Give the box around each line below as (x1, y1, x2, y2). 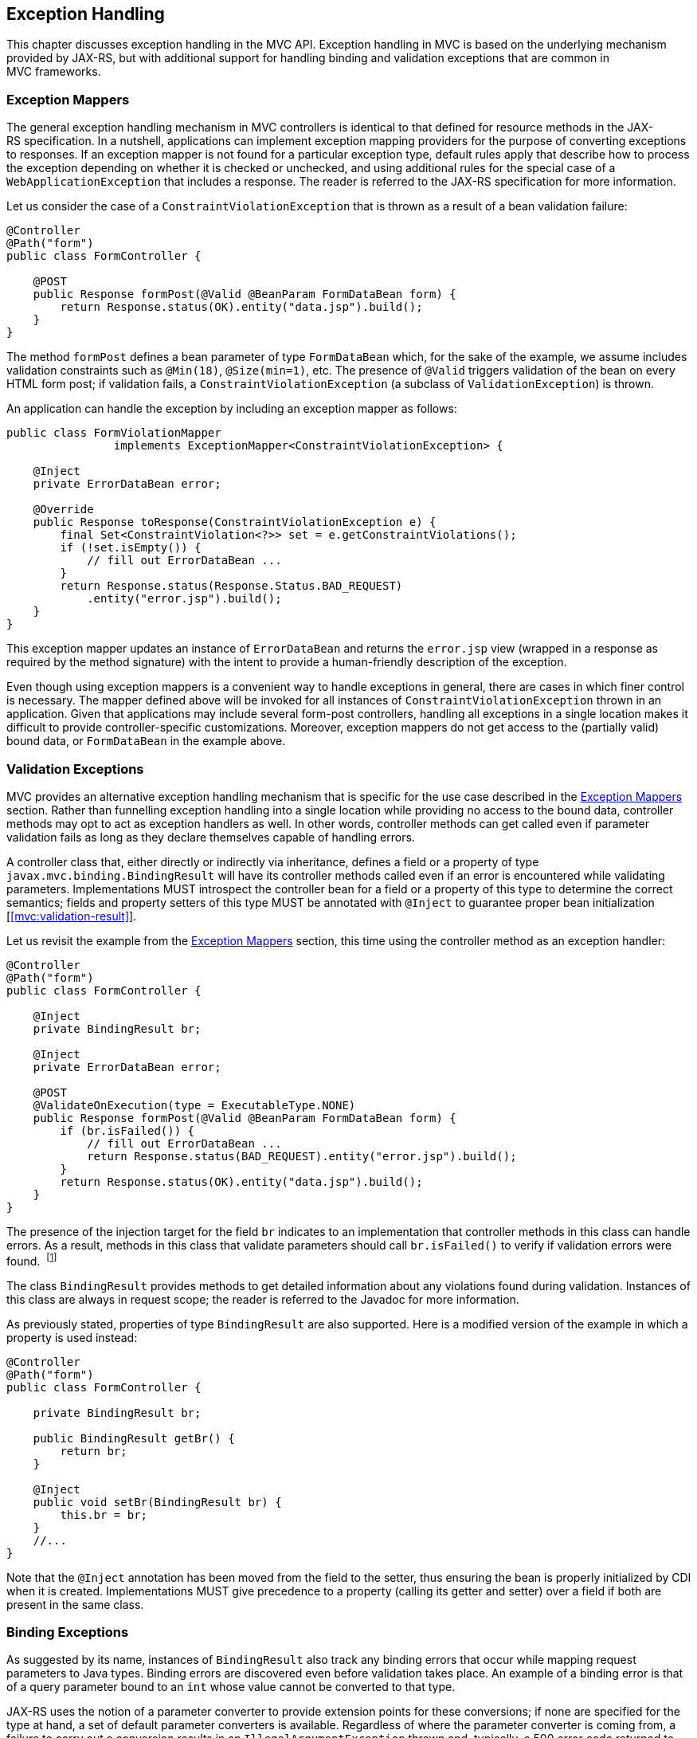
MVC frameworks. (6, 65, 101, 79)
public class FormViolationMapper (6, 426, 221, 440)
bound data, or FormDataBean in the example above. (6, 734, 286, 748)
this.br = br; (60, 1508, 148, 1521)
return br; (60, 1444, 127, 1457)
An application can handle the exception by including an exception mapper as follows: (6, 402, 457, 416)
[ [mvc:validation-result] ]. (6, 908, 137, 923)
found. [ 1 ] (6, 1251, 57, 1268)
